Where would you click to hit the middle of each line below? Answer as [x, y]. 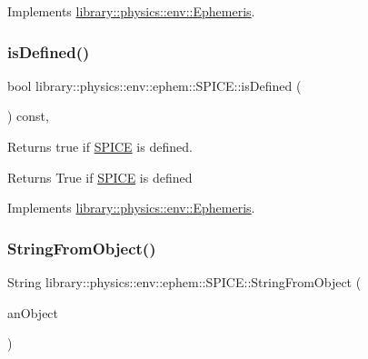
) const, [28, 116]
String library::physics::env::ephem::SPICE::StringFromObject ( [184, 282]
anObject [33, 312]
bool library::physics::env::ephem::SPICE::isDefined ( [154, 85]
